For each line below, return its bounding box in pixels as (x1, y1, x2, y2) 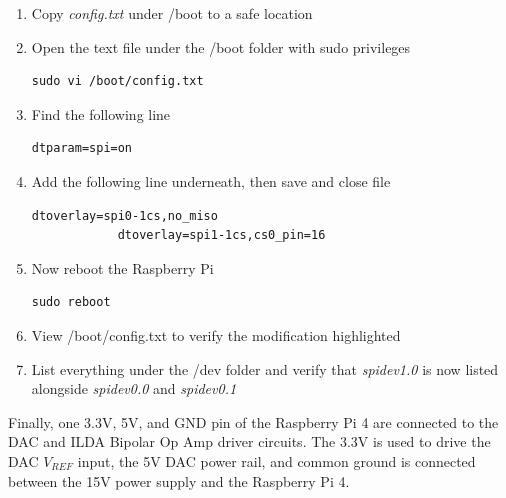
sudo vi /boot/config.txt (31, 74, 204, 89)
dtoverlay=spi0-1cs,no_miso (31, 208, 218, 223)
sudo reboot (31, 295, 111, 310)
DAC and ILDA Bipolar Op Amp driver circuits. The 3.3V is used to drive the (8, 431, 491, 452)
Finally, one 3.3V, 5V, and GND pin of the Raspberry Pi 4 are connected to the (8, 411, 499, 432)
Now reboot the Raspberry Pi (31, 257, 214, 278)
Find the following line (31, 103, 171, 124)
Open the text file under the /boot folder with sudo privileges (31, 36, 411, 57)
